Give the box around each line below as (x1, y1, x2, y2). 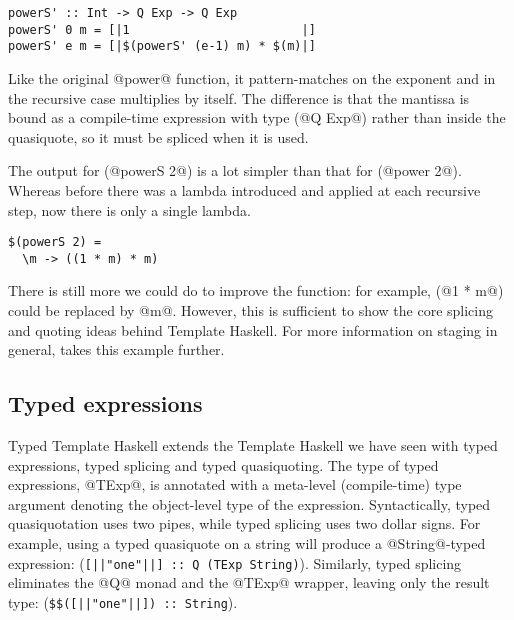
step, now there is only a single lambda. (8, 199, 251, 220)
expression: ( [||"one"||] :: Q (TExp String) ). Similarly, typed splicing (8, 552, 462, 573)
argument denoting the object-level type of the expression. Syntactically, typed (8, 493, 491, 514)
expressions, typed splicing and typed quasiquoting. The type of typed (8, 454, 439, 475)
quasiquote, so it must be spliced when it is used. (8, 126, 309, 147)
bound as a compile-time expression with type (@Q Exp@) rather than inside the (8, 107, 506, 128)
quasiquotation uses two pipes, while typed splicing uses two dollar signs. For (8, 513, 481, 534)
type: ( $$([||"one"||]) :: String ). (8, 591, 238, 612)
